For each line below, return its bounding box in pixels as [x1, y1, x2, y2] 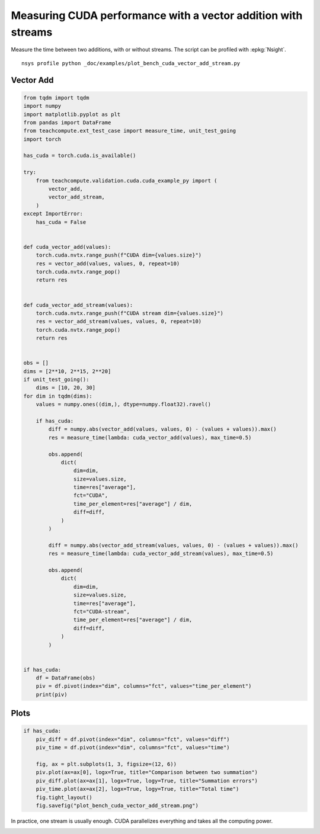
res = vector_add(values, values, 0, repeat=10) [36, 260, 180, 267]
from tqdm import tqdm [23, 94, 89, 101]
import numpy [23, 102, 62, 110]
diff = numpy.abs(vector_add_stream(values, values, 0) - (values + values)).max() [48, 542, 299, 548]
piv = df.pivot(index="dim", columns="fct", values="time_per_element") [36, 683, 252, 689]
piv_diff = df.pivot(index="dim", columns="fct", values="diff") [36, 736, 230, 743]
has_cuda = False [36, 219, 87, 225]
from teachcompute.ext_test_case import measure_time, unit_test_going [23, 127, 236, 134]
